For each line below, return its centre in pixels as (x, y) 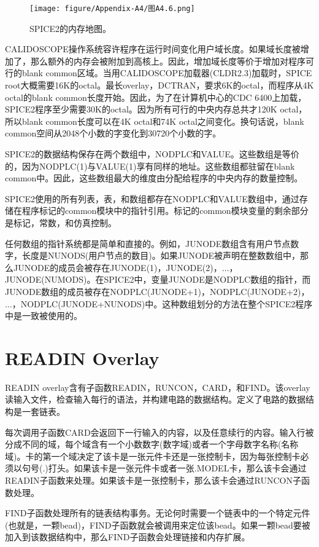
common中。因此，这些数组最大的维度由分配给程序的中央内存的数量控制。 (154, 178)
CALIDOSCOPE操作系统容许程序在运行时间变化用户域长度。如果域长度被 (153, 49)
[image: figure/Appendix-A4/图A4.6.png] (112, 9)
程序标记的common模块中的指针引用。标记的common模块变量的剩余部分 (165, 211)
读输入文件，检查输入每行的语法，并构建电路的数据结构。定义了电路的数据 (155, 399)
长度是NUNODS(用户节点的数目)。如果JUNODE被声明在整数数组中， (161, 255)
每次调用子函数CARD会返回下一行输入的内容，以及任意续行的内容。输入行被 (159, 432)
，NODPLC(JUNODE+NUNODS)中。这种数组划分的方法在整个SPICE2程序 (162, 303)
